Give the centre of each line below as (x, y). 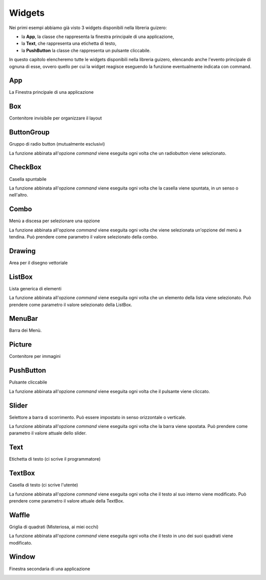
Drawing (22, 251)
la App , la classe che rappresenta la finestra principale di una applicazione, (98, 37)
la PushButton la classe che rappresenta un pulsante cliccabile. (86, 50)
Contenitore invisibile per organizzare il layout (55, 118)
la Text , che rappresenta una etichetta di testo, (69, 43)
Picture (20, 345)
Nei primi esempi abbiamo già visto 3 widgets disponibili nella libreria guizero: (88, 28)
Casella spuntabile (28, 179)
